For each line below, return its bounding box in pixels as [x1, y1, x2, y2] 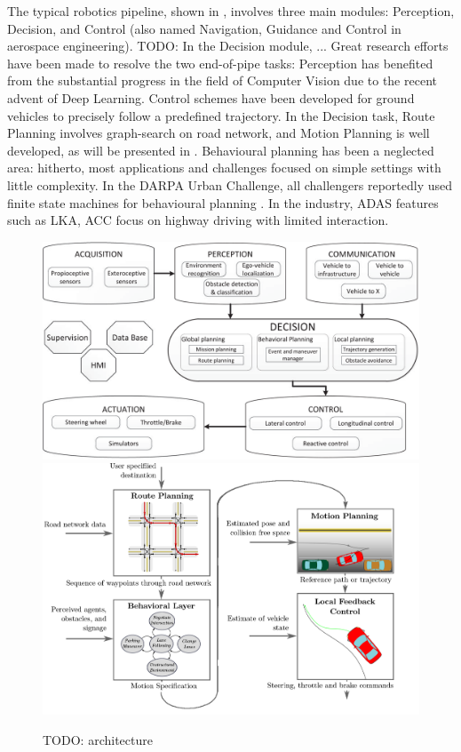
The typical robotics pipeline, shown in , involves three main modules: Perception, [7, 2, 455, 20]
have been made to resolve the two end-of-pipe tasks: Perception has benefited [7, 53, 433, 72]
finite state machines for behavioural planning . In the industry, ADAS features [7, 193, 439, 212]
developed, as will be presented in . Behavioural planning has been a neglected [7, 140, 434, 159]
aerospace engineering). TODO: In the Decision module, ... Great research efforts [7, 36, 449, 55]
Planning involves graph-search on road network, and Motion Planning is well [7, 124, 430, 142]
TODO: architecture [43, 730, 153, 748]
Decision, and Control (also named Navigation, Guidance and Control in [7, 19, 401, 37]
